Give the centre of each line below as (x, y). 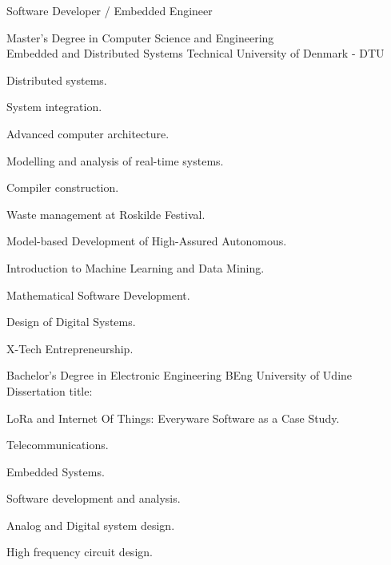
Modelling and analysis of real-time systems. (115, 160)
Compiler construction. (63, 187)
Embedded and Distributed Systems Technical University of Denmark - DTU (195, 53)
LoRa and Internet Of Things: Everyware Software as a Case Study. (173, 418)
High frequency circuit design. (80, 552)
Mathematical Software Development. (98, 294)
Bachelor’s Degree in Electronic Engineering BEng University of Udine (180, 375)
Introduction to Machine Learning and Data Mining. (136, 267)
